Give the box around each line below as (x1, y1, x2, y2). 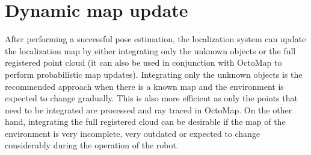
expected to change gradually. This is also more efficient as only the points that (5, 92, 298, 104)
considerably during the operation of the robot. (5, 139, 179, 151)
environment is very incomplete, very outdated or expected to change (5, 127, 260, 139)
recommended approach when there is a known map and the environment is (5, 80, 284, 92)
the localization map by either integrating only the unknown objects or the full (5, 44, 296, 57)
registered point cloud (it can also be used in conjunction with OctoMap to (5, 56, 282, 69)
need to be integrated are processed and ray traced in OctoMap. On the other (5, 103, 292, 116)
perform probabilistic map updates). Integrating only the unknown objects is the (5, 68, 303, 80)
